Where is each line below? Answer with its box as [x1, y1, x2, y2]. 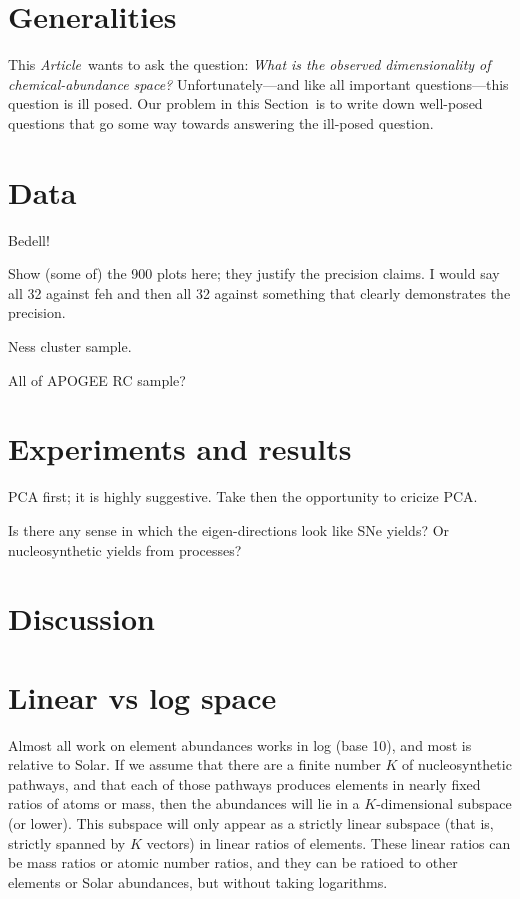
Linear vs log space [8, 676, 277, 717]
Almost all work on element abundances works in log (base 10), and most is [8, 734, 472, 755]
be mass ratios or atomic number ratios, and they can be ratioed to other [8, 852, 458, 873]
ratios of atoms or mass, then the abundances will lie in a [8, 793, 360, 814]
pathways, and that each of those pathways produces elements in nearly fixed [8, 773, 481, 794]
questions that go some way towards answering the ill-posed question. [8, 112, 434, 133]
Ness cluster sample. [8, 336, 132, 356]
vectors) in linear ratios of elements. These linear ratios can [146, 832, 511, 853]
